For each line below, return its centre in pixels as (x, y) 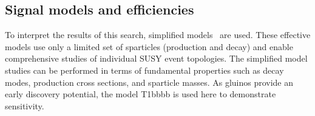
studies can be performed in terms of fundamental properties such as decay (144, 70)
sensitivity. (25, 105)
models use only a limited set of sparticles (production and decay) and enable (149, 46)
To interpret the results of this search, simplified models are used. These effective (158, 35)
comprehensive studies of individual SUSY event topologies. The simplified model (156, 58)
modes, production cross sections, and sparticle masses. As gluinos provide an (149, 82)
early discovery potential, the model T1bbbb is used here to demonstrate (141, 94)
